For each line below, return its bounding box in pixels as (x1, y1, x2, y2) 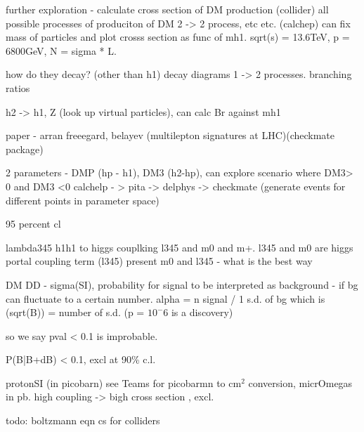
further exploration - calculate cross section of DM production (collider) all (6, 2, 329, 16)
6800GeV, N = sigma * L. (6, 43, 117, 58)
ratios (6, 80, 30, 95)
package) (6, 141, 44, 156)
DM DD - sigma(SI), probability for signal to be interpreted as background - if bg (6, 277, 358, 292)
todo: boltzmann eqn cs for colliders (6, 413, 160, 428)
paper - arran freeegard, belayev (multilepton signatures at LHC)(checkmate (6, 128, 335, 143)
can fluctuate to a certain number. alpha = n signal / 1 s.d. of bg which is (6, 291, 325, 306)
